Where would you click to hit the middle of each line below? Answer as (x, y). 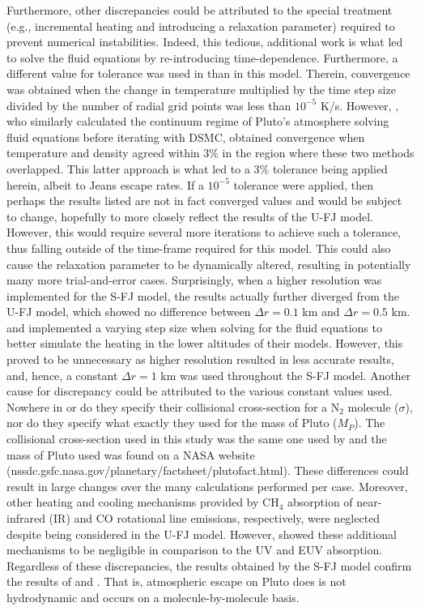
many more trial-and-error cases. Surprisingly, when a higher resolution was (194, 280)
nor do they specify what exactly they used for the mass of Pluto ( (172, 423)
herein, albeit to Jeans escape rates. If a (105, 184)
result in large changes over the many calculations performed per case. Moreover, (207, 486)
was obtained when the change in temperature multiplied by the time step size (201, 89)
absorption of (320, 502)
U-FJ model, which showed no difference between (129, 312)
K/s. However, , (359, 105)
